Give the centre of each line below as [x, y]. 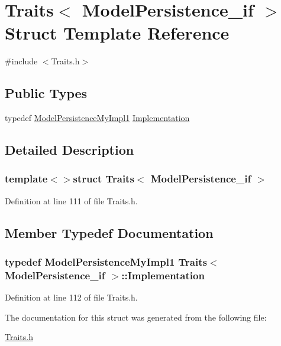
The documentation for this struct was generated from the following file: [136, 317]
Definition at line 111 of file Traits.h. [71, 200]
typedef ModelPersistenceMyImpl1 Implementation [97, 118]
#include [21, 61]
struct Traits [104, 179]
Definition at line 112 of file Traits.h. [71, 297]
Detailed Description [70, 150]
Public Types [46, 93]
